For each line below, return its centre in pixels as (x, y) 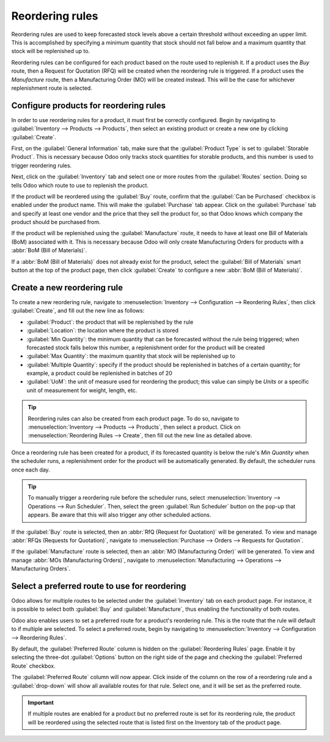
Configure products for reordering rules (89, 105)
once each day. (31, 470)
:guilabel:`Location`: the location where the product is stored (103, 330)
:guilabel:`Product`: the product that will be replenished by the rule (110, 322)
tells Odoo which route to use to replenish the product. (80, 185)
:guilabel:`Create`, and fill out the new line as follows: (78, 311)
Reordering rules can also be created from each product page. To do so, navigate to (134, 418)
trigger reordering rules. (42, 165)
